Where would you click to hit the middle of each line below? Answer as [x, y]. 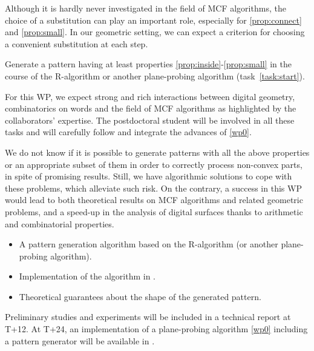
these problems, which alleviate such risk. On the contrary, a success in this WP [153, 188]
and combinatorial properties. [60, 223]
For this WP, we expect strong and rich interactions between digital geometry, [150, 96]
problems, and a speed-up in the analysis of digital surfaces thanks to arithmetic [154, 211]
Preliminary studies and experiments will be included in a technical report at [148, 317]
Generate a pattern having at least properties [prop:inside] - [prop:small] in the [149, 64]
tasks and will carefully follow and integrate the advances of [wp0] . [128, 132]
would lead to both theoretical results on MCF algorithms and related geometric [154, 200]
